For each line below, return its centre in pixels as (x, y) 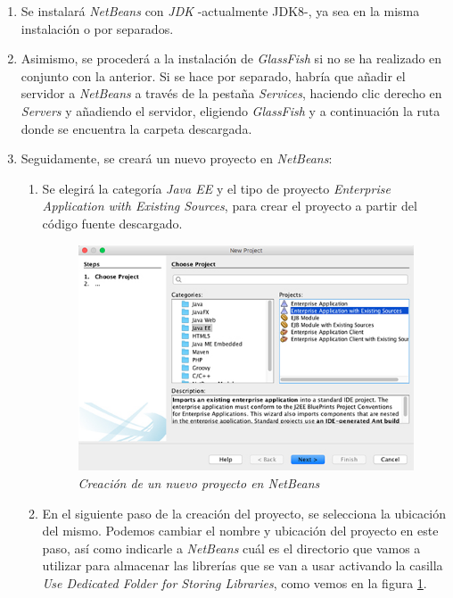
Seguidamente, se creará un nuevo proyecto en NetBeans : (177, 158)
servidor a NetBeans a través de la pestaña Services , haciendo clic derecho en (231, 93)
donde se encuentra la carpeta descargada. (136, 128)
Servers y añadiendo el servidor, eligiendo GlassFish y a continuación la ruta (231, 110)
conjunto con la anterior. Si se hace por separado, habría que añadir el (213, 75)
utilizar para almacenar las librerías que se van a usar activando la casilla (243, 565)
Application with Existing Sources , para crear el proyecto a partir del (230, 206)
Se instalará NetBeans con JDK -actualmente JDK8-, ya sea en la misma (220, 11)
